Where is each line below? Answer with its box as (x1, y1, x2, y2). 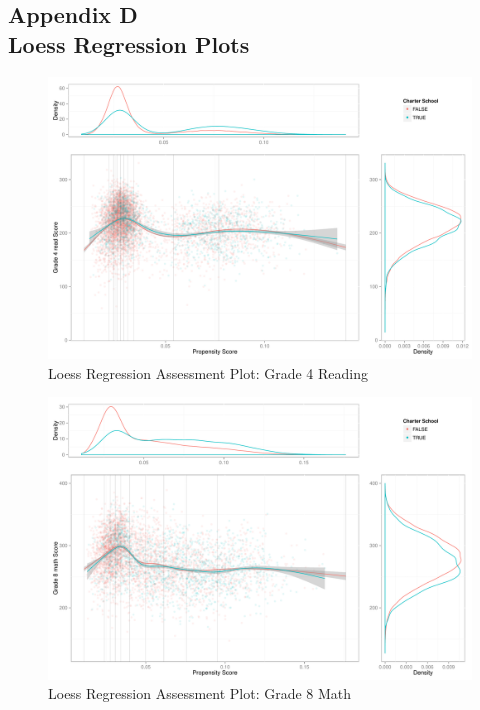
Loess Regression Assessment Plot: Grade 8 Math (48, 683, 352, 704)
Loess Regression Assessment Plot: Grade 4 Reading (48, 362, 369, 383)
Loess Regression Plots (8, 28, 250, 59)
